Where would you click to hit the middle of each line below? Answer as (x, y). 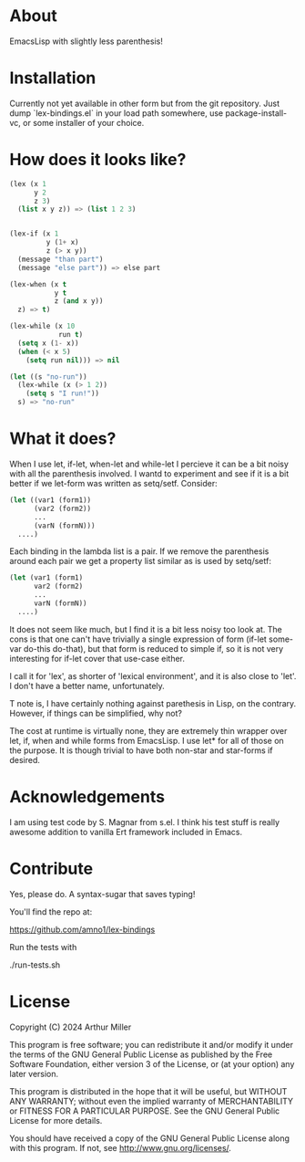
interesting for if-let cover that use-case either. (97, 658)
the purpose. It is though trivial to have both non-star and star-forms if (141, 750)
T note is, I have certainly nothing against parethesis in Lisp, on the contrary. (153, 703)
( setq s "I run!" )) (63, 393)
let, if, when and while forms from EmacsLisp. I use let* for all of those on (147, 740)
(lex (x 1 (28, 183)
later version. (34, 1073)
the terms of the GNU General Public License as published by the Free (141, 1054)
